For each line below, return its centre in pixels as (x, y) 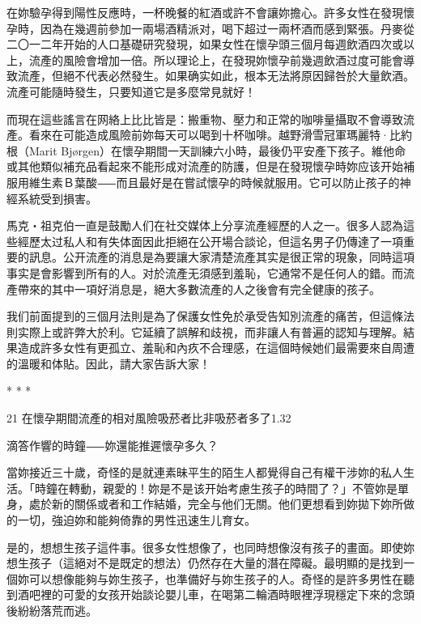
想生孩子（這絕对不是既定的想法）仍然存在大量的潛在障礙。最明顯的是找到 (205, 563)
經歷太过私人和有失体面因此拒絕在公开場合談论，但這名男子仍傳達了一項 (210, 241)
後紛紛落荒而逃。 (52, 610)
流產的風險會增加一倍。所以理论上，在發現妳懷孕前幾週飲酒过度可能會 (216, 59)
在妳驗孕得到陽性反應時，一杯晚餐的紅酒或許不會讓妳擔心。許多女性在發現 (205, 12)
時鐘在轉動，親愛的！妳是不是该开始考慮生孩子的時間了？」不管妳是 (216, 488)
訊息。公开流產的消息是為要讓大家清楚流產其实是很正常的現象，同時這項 (221, 257)
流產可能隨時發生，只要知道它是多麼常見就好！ (131, 91)
